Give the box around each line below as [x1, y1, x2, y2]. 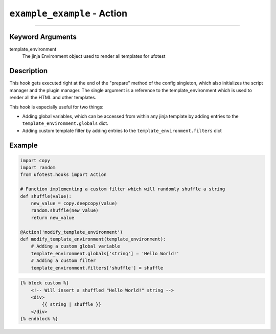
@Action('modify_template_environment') [20, 229, 123, 235]
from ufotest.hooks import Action [20, 172, 107, 177]
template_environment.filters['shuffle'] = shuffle [31, 265, 164, 271]
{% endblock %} [20, 316, 58, 322]
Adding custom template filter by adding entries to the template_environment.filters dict [22, 127, 222, 133]
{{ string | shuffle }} [41, 302, 102, 307]
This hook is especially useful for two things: [9, 104, 104, 110]
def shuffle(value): [20, 193, 72, 199]
